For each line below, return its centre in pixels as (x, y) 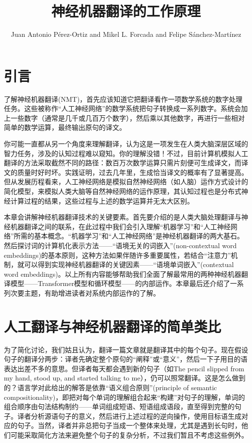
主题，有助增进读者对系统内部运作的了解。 (92, 293)
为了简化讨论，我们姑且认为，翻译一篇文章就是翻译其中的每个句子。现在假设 (126, 349)
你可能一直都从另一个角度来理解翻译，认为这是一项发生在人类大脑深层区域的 (126, 144)
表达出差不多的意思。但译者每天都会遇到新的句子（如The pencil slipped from (124, 368)
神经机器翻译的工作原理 (126, 11)
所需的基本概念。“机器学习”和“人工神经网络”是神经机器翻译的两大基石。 (129, 236)
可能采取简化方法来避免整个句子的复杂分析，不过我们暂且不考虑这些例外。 (129, 435)
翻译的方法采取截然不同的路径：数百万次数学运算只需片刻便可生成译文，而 (123, 163)
